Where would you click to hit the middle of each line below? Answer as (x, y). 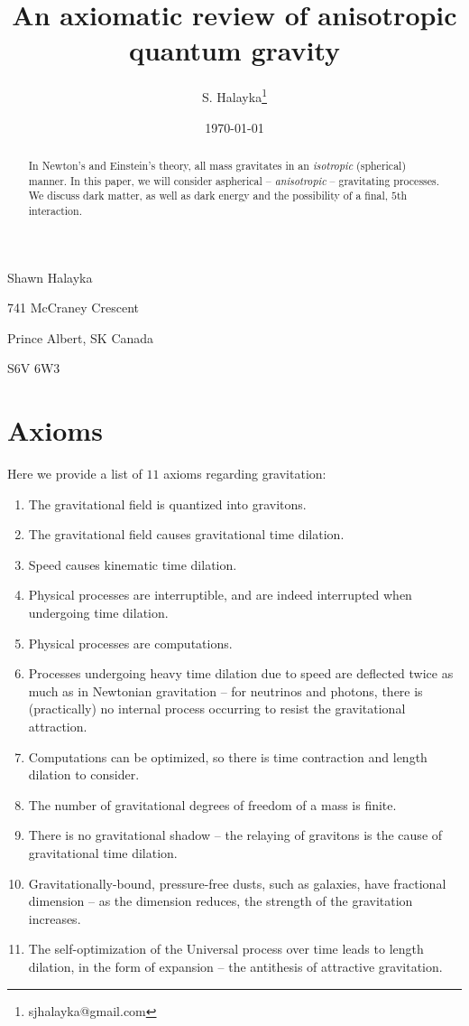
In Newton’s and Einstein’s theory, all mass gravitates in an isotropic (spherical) (217, 165)
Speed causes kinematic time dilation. (133, 564)
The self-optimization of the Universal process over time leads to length (226, 949)
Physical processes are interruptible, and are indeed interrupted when (220, 595)
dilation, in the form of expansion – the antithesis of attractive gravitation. (235, 966)
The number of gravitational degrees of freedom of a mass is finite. (212, 804)
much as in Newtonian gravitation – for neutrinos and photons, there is (225, 690)
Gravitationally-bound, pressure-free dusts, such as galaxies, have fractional (237, 883)
